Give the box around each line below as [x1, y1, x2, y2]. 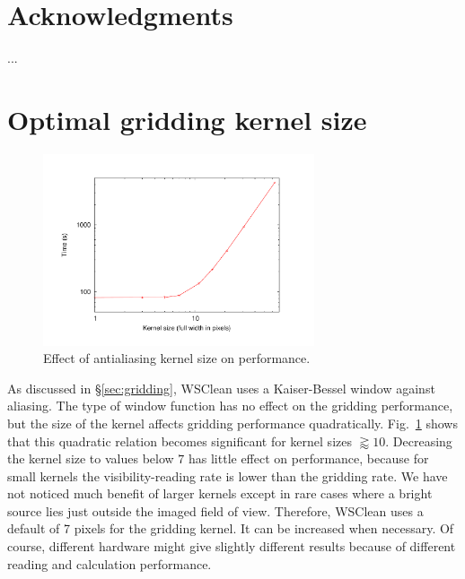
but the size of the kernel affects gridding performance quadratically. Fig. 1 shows [7, 413, 458, 432]
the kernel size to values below [7, 449, 174, 468]
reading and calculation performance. [7, 554, 212, 573]
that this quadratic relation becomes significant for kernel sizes [7, 431, 352, 450]
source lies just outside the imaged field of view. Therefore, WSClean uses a [7, 501, 424, 520]
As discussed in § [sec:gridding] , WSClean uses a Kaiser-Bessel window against [7, 378, 435, 397]
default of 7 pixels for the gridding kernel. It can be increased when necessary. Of [7, 519, 454, 538]
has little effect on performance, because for [188, 449, 429, 468]
